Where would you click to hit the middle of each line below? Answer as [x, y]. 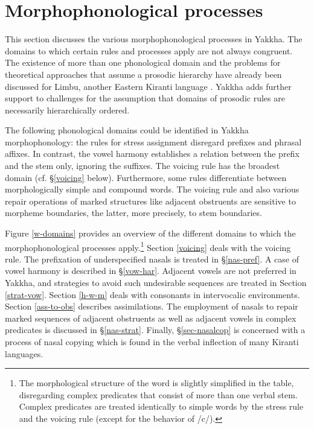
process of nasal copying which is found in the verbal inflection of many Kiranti [152, 342]
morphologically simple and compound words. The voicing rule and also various [152, 189]
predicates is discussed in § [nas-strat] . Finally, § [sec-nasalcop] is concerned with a [155, 330]
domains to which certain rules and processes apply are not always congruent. [149, 50]
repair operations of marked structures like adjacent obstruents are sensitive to [150, 201]
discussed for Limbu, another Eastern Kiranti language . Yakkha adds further [148, 86]
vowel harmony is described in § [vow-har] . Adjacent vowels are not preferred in [151, 271]
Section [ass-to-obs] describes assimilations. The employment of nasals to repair [152, 306]
